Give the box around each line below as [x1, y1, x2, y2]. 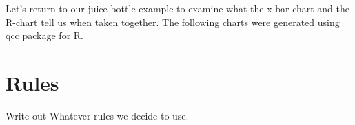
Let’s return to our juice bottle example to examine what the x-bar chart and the [6, 1, 350, 15]
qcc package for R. [6, 28, 83, 43]
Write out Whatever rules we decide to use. [6, 108, 189, 122]
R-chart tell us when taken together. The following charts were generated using [6, 14, 340, 29]
